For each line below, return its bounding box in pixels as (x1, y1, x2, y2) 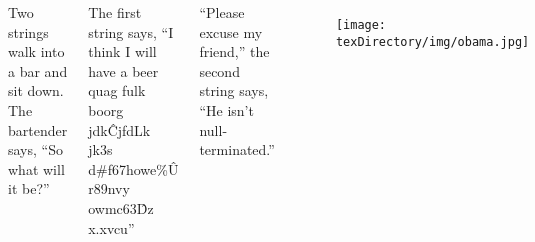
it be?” (8, 178, 50, 199)
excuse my (199, 21, 263, 42)
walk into (8, 41, 65, 62)
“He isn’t (199, 99, 254, 120)
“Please (199, 2, 245, 22)
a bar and (8, 60, 68, 81)
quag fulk (88, 80, 146, 101)
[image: (335, 18, 387, 32)
